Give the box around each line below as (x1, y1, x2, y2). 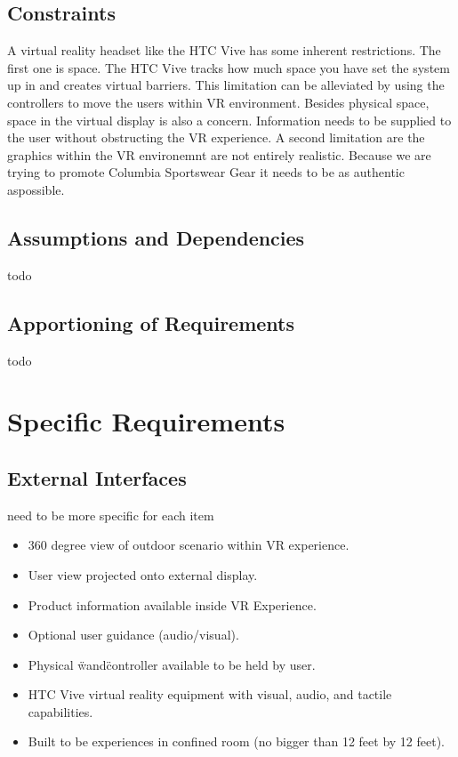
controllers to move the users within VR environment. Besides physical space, (7, 93, 430, 111)
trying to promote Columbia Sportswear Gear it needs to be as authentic (7, 163, 405, 181)
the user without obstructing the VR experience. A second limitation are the (7, 128, 425, 147)
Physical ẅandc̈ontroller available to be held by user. (28, 655, 316, 673)
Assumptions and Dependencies (7, 223, 305, 251)
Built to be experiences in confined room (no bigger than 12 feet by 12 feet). (28, 732, 446, 751)
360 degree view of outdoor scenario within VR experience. (28, 536, 350, 554)
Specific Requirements (7, 403, 285, 439)
